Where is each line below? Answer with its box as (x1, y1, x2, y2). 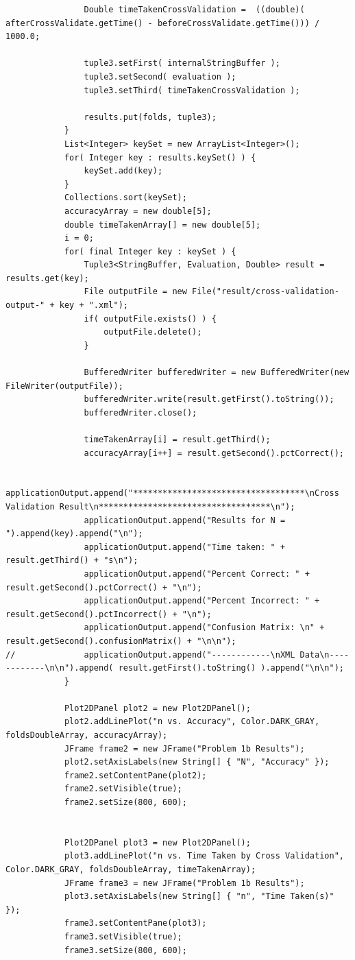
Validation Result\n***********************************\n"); (5, 501, 295, 512)
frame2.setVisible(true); (64, 784, 182, 794)
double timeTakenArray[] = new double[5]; (64, 219, 261, 230)
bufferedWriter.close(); (84, 407, 197, 418)
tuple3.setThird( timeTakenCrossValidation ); (84, 85, 300, 95)
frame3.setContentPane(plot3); (64, 918, 207, 928)
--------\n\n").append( (5, 663, 114, 673)
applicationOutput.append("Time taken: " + (84, 542, 286, 552)
